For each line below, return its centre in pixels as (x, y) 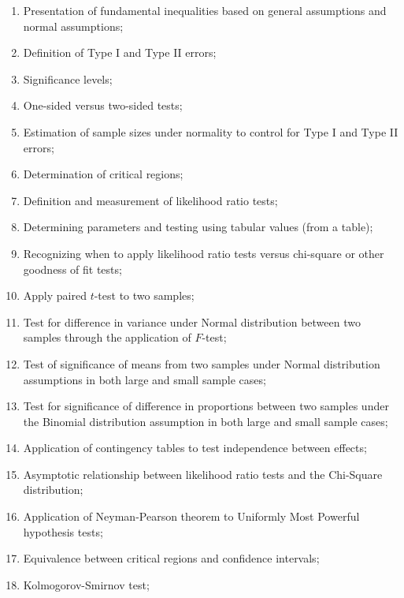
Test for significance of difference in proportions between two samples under (206, 406)
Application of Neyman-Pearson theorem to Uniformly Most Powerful (191, 516)
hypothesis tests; (63, 531)
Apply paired (55, 295)
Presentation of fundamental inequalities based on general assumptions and (205, 10)
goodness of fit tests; (72, 269)
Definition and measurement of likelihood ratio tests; (150, 200)
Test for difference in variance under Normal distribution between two (192, 321)
